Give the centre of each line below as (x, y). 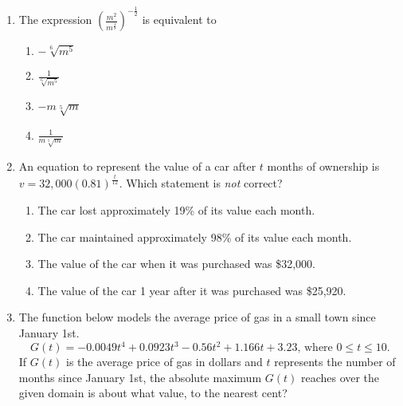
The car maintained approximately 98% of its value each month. (195, 237)
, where (315, 348)
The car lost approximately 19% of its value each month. (176, 210)
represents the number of (335, 362)
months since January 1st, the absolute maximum (140, 377)
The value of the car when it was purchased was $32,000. (176, 264)
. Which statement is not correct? (201, 183)
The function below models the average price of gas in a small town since (197, 317)
